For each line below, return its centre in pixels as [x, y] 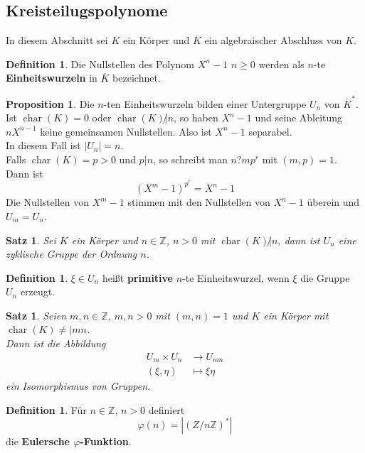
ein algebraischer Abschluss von [273, 40]
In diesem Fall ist [43, 145]
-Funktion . [106, 441]
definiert [166, 409]
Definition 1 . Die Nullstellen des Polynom [100, 64]
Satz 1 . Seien [36, 315]
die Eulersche [38, 441]
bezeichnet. [137, 78]
